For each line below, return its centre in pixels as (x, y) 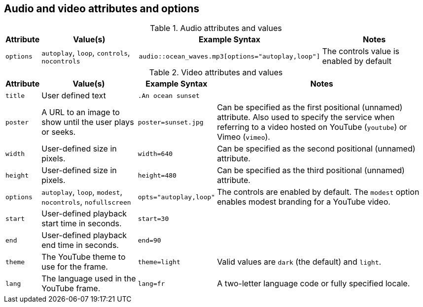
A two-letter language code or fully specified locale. (314, 284)
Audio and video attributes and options (102, 9)
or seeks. (59, 132)
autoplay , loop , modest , (82, 192)
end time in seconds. (80, 245)
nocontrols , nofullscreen (86, 202)
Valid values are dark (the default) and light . (299, 262)
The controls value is (361, 51)
